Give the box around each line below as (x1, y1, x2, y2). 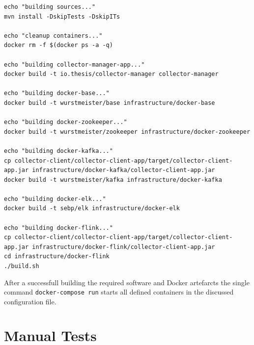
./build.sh (4, 263, 39, 270)
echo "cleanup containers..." (4, 32, 103, 39)
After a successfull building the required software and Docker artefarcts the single (4, 277, 250, 287)
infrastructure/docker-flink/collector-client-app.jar (32, 243, 215, 250)
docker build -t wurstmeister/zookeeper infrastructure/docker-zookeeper (4, 128, 251, 135)
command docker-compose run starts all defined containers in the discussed (4, 287, 234, 297)
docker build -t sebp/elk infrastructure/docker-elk (4, 205, 180, 212)
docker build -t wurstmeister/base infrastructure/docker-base (4, 99, 215, 106)
